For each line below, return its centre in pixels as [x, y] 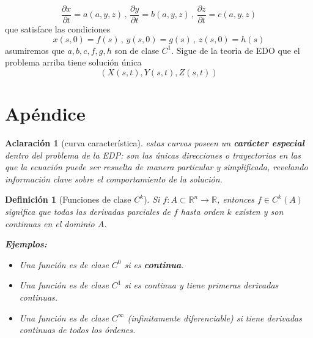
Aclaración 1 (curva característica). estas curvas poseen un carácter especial [155, 142]
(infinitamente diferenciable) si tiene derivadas [215, 317]
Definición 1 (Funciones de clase [68, 199]
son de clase [137, 50]
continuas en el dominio [50, 223]
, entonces [236, 199]
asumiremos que [35, 50]
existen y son [259, 211]
